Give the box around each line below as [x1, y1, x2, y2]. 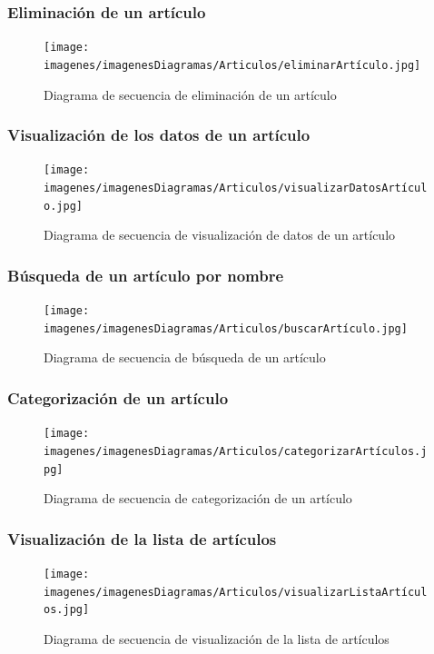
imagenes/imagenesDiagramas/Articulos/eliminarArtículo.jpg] [44, 58, 421, 72]
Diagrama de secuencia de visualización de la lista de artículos [44, 629, 390, 648]
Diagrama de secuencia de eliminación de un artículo [44, 84, 337, 104]
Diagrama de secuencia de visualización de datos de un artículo [44, 225, 396, 244]
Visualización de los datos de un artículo [7, 124, 311, 146]
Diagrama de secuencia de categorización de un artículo [44, 489, 352, 508]
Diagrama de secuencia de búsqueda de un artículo [44, 348, 326, 367]
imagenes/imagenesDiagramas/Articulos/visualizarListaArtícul [44, 585, 428, 599]
